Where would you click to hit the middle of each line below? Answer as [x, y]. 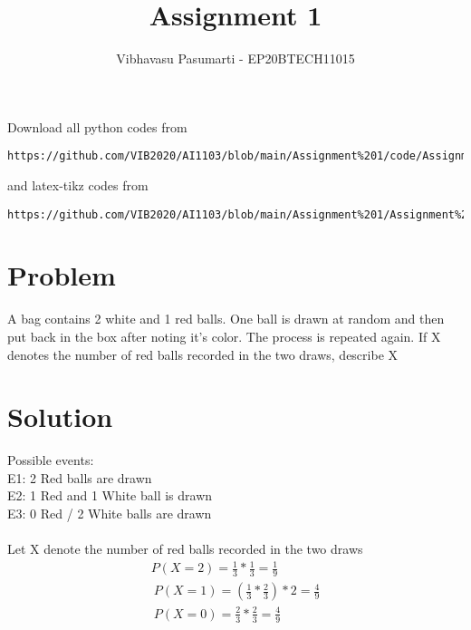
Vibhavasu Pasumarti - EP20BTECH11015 [235, 58]
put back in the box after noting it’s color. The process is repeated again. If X [224, 336]
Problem [62, 275]
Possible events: [51, 460]
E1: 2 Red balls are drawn [80, 477]
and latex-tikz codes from [78, 184]
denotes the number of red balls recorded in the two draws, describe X [203, 354]
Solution [60, 417]
